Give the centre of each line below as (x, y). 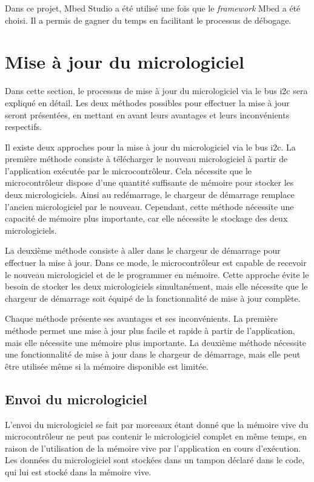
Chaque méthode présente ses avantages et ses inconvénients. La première (142, 318)
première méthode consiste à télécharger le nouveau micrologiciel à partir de (146, 159)
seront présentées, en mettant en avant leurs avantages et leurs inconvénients (147, 114)
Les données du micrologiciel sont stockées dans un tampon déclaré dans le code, (155, 460)
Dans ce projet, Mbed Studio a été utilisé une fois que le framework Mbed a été (153, 8)
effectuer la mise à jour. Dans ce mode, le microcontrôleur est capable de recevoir (156, 263)
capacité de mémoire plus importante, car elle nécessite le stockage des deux (146, 218)
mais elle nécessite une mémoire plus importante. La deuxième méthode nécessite (155, 342)
